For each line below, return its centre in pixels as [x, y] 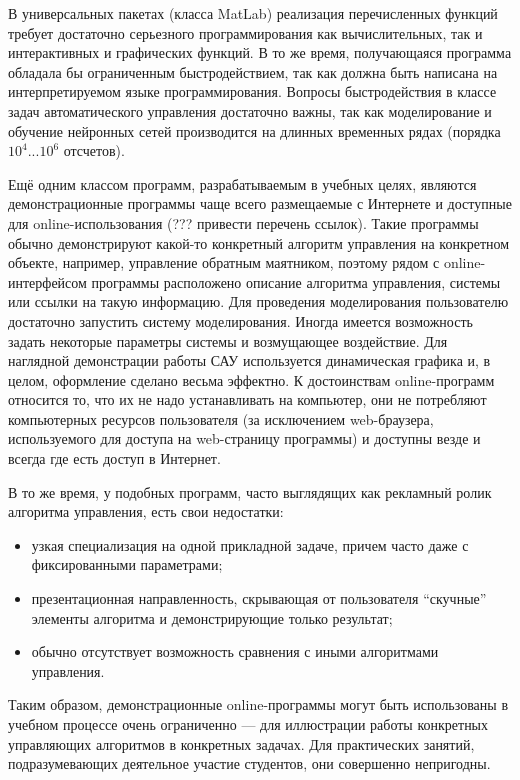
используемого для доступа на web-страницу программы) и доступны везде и [244, 438]
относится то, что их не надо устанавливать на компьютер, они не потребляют [247, 399]
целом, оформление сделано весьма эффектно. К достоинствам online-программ [251, 379]
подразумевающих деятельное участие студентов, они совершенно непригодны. [249, 763]
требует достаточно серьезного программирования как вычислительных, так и [245, 32]
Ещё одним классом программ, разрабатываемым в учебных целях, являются [242, 183]
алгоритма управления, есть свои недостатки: [146, 511]
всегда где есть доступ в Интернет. [114, 458]
